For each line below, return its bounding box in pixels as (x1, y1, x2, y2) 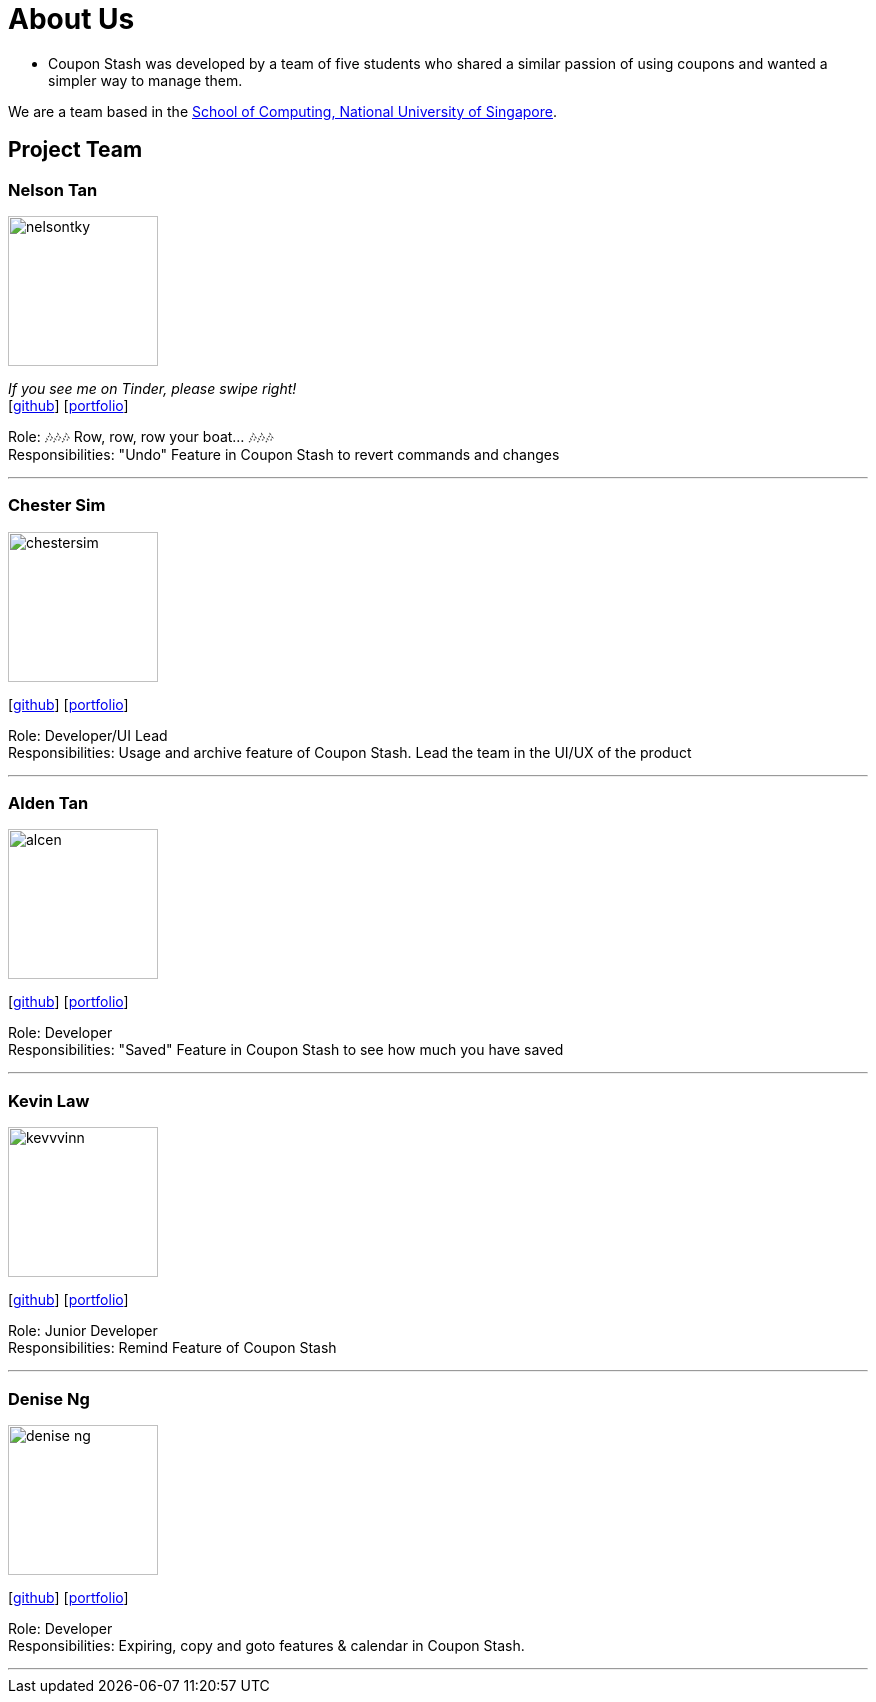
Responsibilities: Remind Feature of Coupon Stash (8, 1339, 337, 1357)
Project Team (8, 137, 143, 163)
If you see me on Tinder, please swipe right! (8, 379, 297, 397)
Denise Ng (8, 1388, 90, 1409)
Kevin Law (8, 1090, 90, 1111)
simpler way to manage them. (48, 71, 243, 89)
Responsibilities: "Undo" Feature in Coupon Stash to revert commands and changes (8, 445, 560, 463)
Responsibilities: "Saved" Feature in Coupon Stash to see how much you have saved (8, 1041, 564, 1059)
